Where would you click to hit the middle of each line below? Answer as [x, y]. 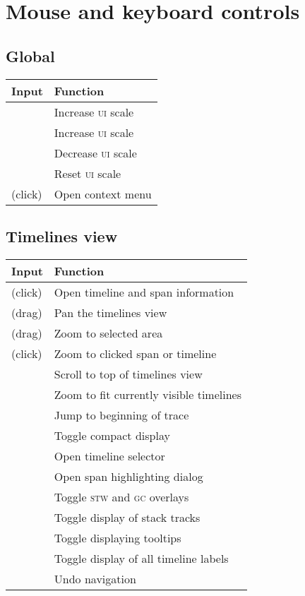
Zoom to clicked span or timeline [135, 353]
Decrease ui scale [95, 153]
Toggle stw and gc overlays [121, 496]
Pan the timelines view [110, 312]
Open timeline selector [109, 455]
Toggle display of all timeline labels [141, 558]
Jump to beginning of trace [121, 415]
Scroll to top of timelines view [128, 374]
